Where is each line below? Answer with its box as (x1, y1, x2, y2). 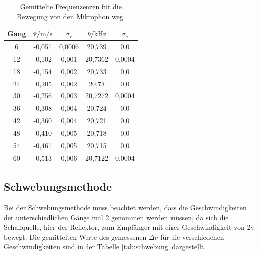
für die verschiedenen (160, 231, 224, 242)
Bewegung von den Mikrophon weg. (17, 11, 125, 21)
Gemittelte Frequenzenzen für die (20, 1, 122, 11)
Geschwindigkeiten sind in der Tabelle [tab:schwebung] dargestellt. (4, 241, 206, 252)
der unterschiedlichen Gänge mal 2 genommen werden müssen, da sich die (4, 212, 229, 222)
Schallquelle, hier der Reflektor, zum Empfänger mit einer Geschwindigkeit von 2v (4, 222, 254, 232)
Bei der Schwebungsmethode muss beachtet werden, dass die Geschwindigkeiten (4, 202, 247, 212)
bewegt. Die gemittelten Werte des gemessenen (4, 231, 147, 242)
